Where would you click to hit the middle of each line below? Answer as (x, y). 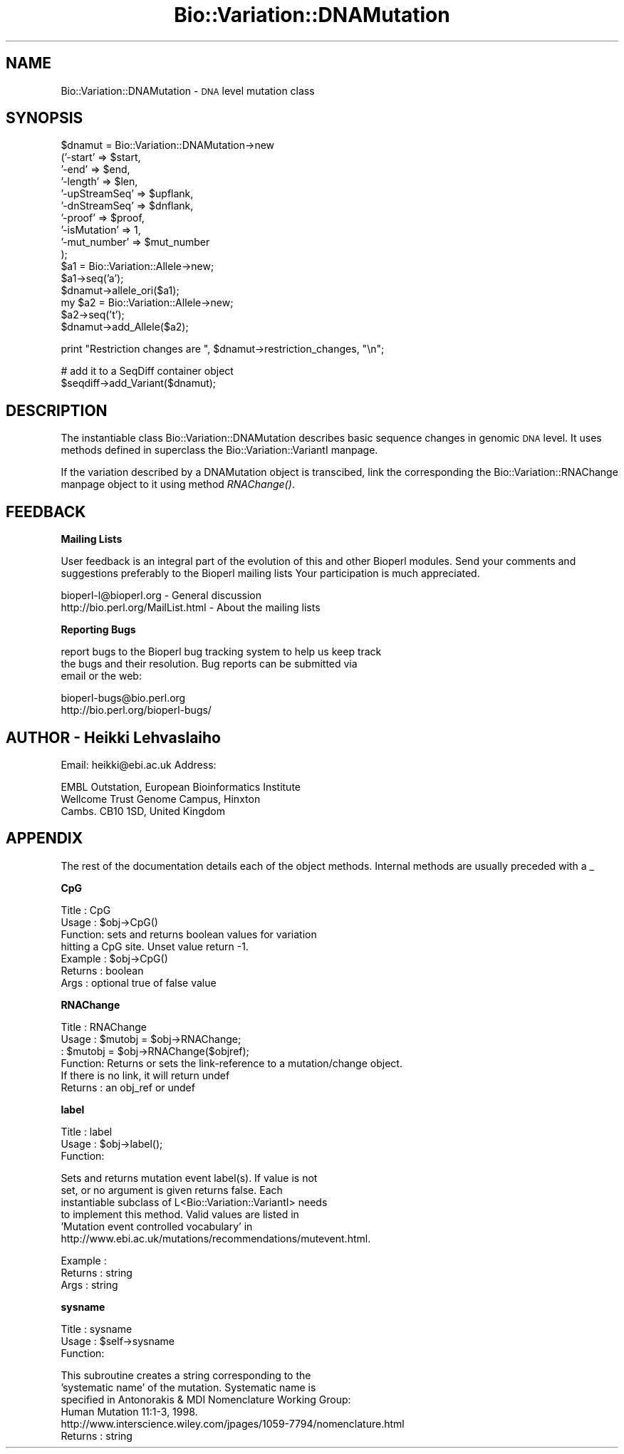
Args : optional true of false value (139, 982)
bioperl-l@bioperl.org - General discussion (161, 596)
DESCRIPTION (57, 410)
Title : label (87, 1131)
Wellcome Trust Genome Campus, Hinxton (161, 799)
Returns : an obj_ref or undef (128, 1087)
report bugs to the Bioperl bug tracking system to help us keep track (221, 652)
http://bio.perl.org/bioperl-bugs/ (136, 710)
